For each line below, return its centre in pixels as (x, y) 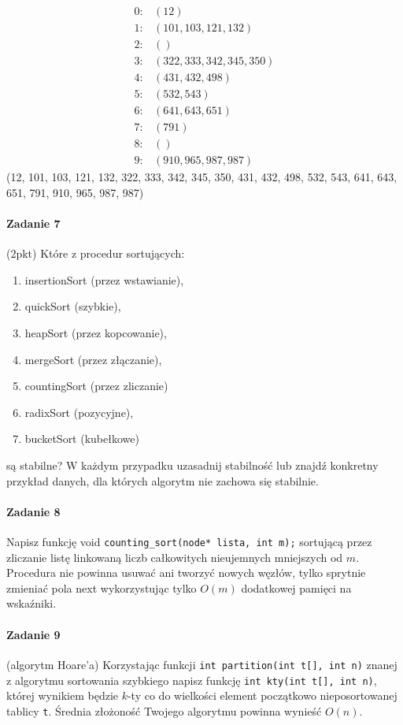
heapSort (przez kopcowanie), (96, 333)
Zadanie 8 (33, 511)
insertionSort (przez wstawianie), (104, 279)
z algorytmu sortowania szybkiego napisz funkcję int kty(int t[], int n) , (192, 680)
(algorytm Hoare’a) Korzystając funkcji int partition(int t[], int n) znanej (202, 664)
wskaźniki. (31, 603)
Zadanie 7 (33, 223)
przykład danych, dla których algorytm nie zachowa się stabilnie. (163, 480)
